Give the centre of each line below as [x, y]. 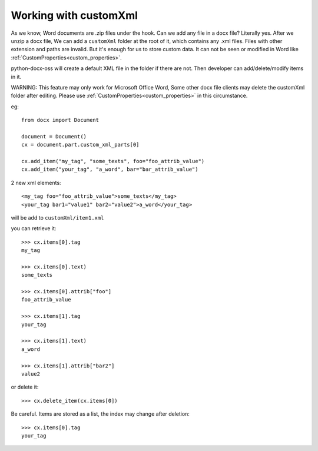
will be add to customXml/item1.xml [57, 217]
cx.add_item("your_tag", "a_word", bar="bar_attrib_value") [110, 170]
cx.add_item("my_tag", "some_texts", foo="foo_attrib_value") [113, 161]
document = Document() [54, 136]
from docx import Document [60, 120]
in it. [16, 77]
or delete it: [25, 387]
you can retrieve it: [34, 228]
